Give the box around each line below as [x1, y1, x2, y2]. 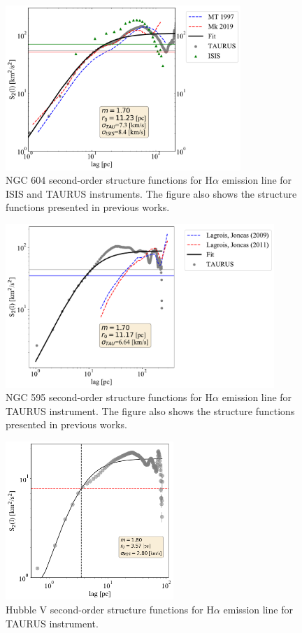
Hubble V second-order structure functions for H [6, 602, 214, 616]
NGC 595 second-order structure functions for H [6, 390, 213, 405]
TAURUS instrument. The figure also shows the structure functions [6, 403, 295, 418]
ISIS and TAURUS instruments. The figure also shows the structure [6, 186, 297, 201]
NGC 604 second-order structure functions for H [6, 173, 213, 187]
